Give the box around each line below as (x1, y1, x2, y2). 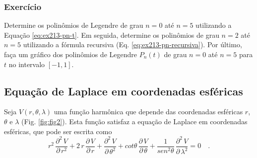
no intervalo (8, 59, 45, 69)
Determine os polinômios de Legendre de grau (4, 20, 143, 30)
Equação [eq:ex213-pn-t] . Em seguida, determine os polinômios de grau (4, 29, 219, 40)
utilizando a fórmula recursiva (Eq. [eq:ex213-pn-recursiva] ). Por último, (23, 39, 242, 50)
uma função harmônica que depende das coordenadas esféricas (54, 106, 243, 117)
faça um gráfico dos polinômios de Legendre (4, 49, 137, 59)
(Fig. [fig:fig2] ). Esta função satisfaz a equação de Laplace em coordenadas (21, 116, 248, 126)
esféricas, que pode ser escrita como (4, 126, 112, 136)
